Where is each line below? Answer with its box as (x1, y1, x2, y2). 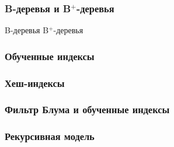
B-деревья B (5, 24, 49, 36)
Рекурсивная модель (5, 129, 95, 143)
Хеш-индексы (5, 75, 65, 90)
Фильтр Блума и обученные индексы (5, 102, 170, 117)
